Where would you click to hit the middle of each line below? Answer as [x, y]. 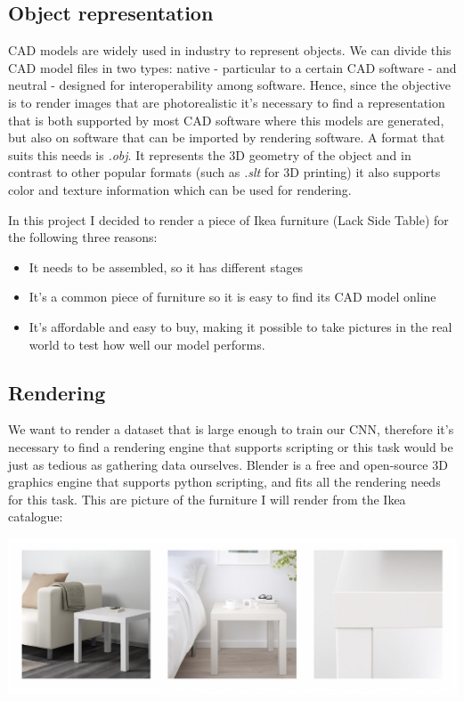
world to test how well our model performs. [147, 344]
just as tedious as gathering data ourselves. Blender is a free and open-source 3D [228, 464]
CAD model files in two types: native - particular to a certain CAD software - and [232, 67]
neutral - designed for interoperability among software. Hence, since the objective [230, 85]
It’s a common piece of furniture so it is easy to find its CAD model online [232, 297]
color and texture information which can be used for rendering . [180, 189]
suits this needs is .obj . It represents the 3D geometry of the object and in [210, 154]
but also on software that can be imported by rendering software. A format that [227, 137]
